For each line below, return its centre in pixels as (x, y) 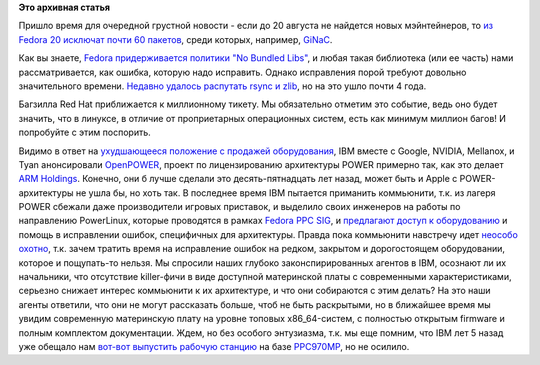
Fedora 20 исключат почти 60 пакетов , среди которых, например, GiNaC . (175, 39)
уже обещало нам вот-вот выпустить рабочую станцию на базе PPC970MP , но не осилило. (214, 346)
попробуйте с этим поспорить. (85, 132)
